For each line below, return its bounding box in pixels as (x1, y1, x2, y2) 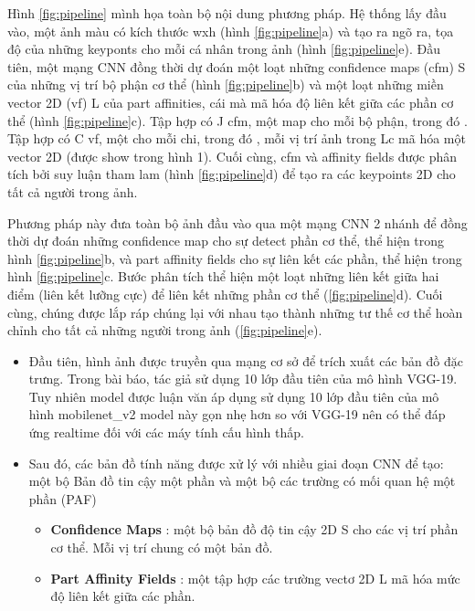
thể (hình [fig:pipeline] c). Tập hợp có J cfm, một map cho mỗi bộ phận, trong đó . (7, 111, 468, 130)
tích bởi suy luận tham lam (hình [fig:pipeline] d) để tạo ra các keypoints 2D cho (7, 164, 456, 184)
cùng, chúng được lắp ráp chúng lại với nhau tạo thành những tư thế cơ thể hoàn (7, 302, 463, 321)
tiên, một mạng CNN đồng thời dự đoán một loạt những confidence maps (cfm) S (7, 57, 466, 76)
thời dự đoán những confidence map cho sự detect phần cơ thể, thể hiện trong (7, 231, 445, 250)
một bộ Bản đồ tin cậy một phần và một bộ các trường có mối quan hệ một (28, 471, 456, 490)
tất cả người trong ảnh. (7, 182, 138, 201)
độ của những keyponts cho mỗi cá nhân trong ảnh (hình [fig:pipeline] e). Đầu (7, 39, 441, 58)
